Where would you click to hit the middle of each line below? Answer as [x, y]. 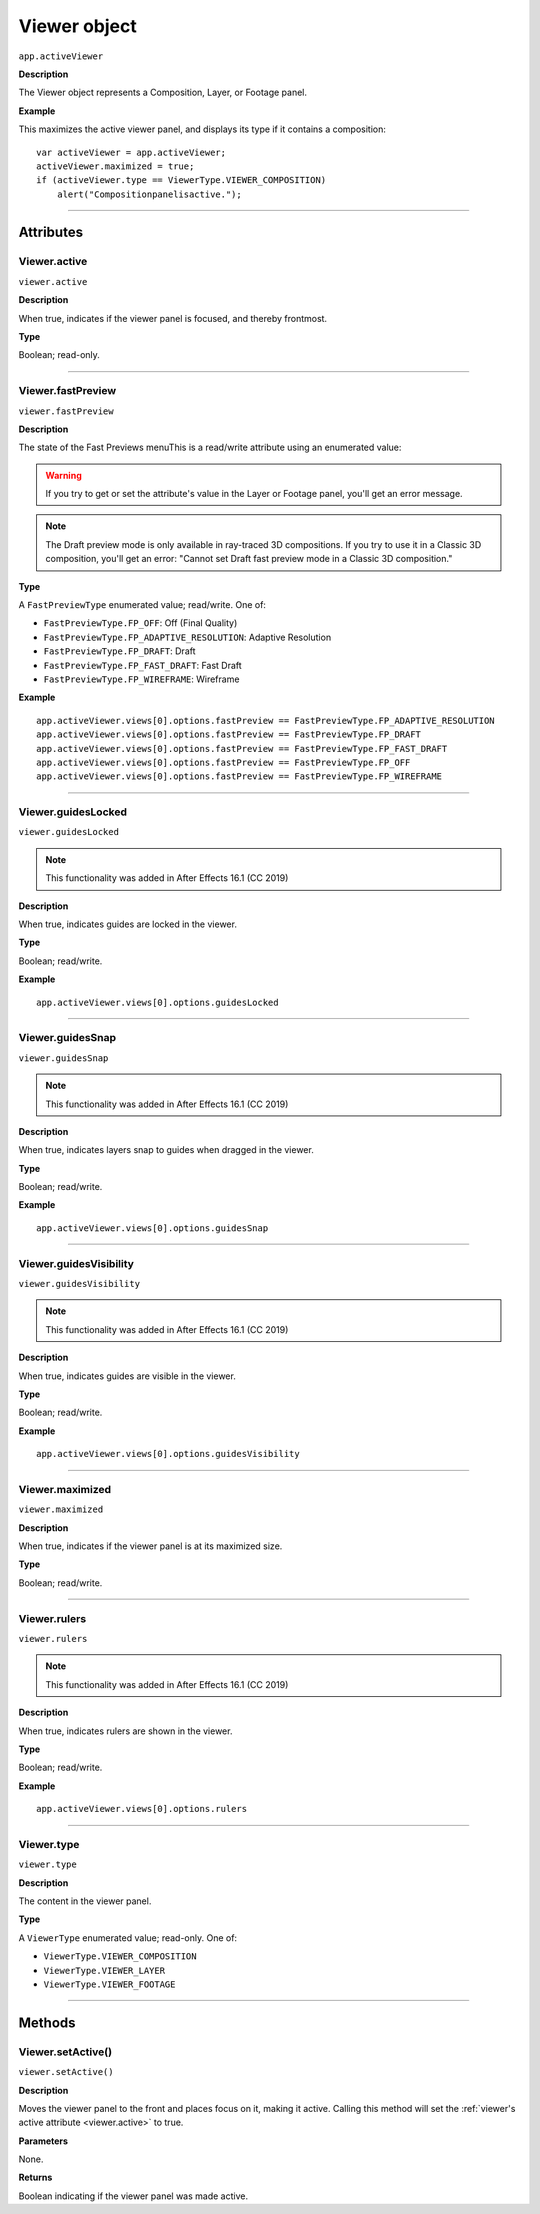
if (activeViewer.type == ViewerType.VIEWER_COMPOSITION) [181, 180]
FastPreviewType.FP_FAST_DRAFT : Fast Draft [142, 665]
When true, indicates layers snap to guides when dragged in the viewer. [166, 1150]
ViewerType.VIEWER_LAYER [104, 1970]
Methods [47, 2022]
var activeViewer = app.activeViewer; [131, 152]
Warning [63, 475]
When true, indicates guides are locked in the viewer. [127, 924]
